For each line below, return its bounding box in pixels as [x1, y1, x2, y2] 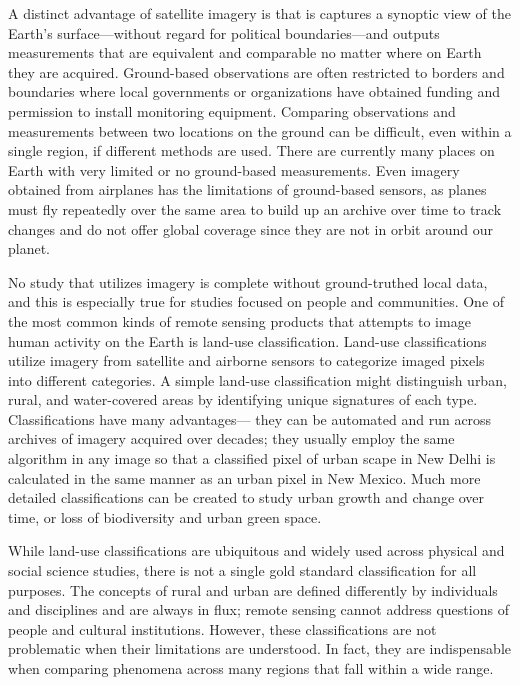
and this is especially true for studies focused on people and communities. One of [8, 291, 505, 312]
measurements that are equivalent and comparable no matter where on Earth [8, 42, 482, 63]
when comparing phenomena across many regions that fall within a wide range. [8, 658, 494, 678]
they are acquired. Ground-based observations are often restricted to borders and [8, 61, 505, 82]
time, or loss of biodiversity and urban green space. [8, 506, 322, 527]
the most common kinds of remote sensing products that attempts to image [8, 310, 471, 331]
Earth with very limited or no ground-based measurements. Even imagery [8, 159, 460, 180]
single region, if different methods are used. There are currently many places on [8, 140, 495, 161]
